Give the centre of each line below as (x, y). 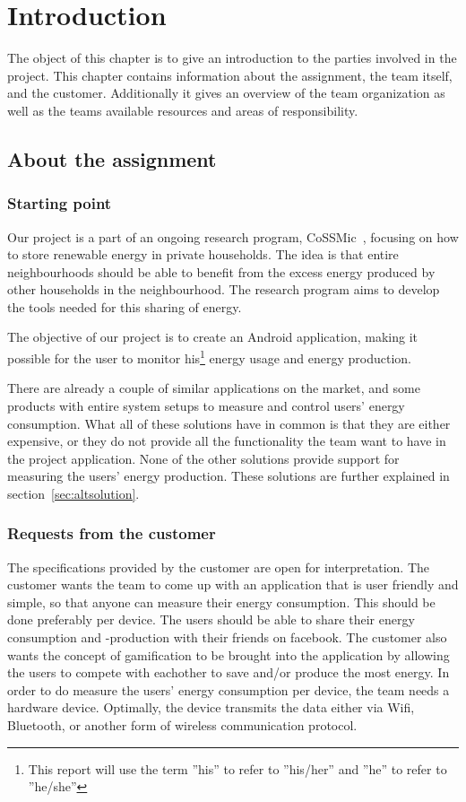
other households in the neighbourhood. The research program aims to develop (224, 289)
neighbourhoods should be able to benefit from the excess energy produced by (221, 271)
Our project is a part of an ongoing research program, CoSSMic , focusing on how (233, 236)
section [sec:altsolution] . (73, 493)
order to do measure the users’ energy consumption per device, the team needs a (229, 689)
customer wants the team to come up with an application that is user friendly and (233, 584)
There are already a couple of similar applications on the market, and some (214, 388)
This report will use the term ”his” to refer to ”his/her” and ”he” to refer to (237, 768)
